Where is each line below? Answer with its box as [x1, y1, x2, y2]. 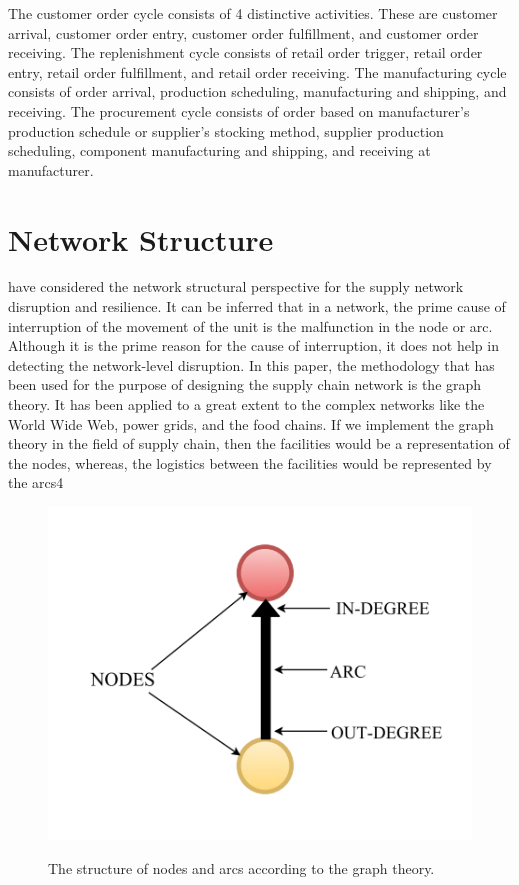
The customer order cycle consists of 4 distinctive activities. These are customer [8, 3, 498, 23]
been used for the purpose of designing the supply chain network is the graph [8, 374, 482, 395]
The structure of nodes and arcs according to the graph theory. [48, 858, 435, 878]
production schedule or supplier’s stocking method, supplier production [8, 120, 444, 141]
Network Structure [8, 218, 274, 259]
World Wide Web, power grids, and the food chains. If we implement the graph [8, 413, 494, 434]
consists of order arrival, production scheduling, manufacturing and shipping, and [8, 81, 507, 102]
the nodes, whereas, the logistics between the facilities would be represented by [8, 452, 492, 473]
